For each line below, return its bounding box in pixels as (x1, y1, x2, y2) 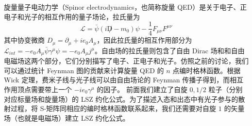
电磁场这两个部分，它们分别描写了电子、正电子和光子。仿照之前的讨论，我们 (4, 56, 249, 66)
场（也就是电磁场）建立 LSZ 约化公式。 (4, 112, 130, 123)
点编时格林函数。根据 (172, 65, 241, 75)
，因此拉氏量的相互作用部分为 (97, 35, 192, 45)
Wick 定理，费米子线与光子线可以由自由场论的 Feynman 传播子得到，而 (4, 75, 230, 85)
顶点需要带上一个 (17, 84, 72, 94)
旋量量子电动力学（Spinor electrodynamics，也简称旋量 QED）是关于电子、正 (4, 2, 247, 12)
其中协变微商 (4, 35, 45, 45)
